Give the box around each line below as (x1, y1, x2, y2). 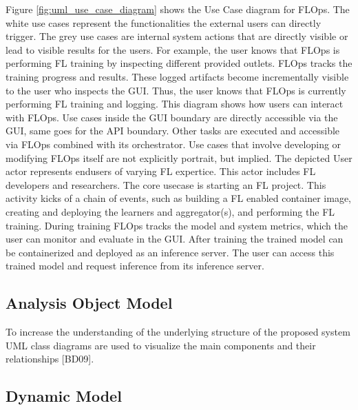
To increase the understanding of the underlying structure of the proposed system (6, 325, 350, 339)
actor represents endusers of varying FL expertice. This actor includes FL (6, 164, 316, 178)
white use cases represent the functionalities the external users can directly (6, 15, 322, 30)
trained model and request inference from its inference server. (6, 258, 264, 273)
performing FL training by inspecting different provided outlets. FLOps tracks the (6, 56, 352, 70)
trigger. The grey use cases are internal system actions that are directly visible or (6, 29, 348, 43)
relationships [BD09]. (6, 351, 94, 366)
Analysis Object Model (6, 292, 173, 314)
